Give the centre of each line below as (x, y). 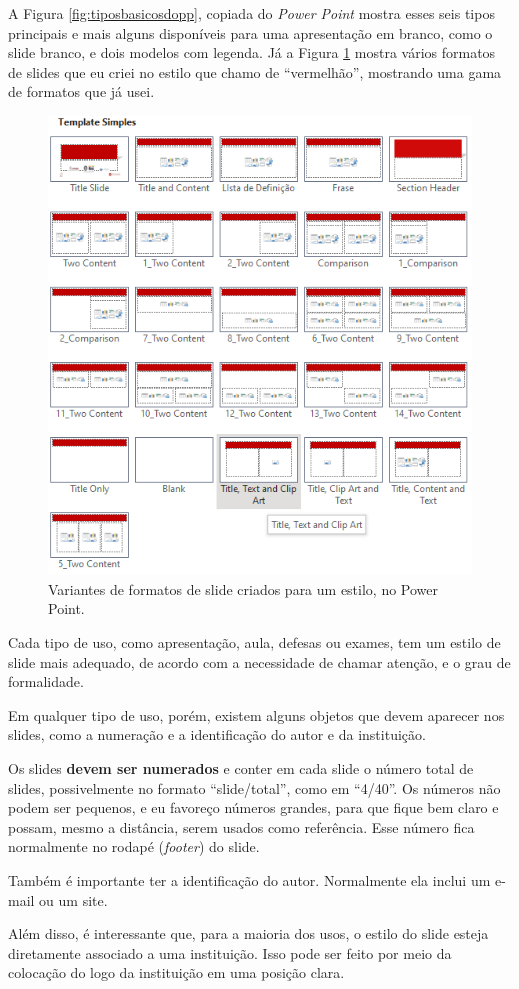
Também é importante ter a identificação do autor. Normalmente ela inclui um (249, 879)
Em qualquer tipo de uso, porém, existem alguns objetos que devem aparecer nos (256, 714)
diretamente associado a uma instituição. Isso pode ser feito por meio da (230, 952)
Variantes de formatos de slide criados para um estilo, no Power (243, 588)
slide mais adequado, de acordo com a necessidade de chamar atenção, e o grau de (259, 661)
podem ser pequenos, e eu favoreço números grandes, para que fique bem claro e (253, 807)
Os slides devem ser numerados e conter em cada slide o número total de (241, 767)
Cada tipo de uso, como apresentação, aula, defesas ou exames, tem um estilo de (254, 642)
